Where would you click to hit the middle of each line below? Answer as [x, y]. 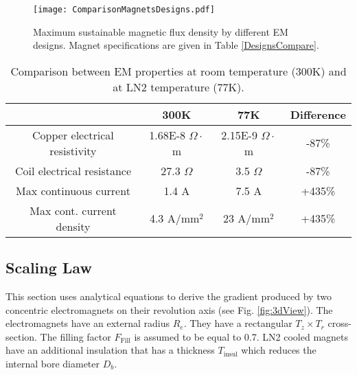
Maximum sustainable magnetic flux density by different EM [161, 31]
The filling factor [76, 336]
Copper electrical [73, 135]
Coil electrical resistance [73, 170]
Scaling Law [49, 268]
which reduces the [279, 350]
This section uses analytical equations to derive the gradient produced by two [169, 296]
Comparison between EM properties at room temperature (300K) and [178, 71]
